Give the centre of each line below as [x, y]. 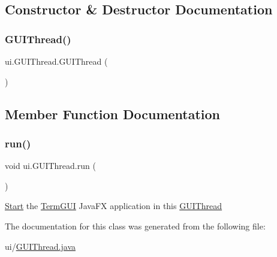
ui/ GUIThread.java [40, 246]
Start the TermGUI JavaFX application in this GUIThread [114, 206]
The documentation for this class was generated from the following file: [135, 226]
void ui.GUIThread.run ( [50, 166]
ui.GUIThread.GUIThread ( [56, 61]
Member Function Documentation [113, 114]
